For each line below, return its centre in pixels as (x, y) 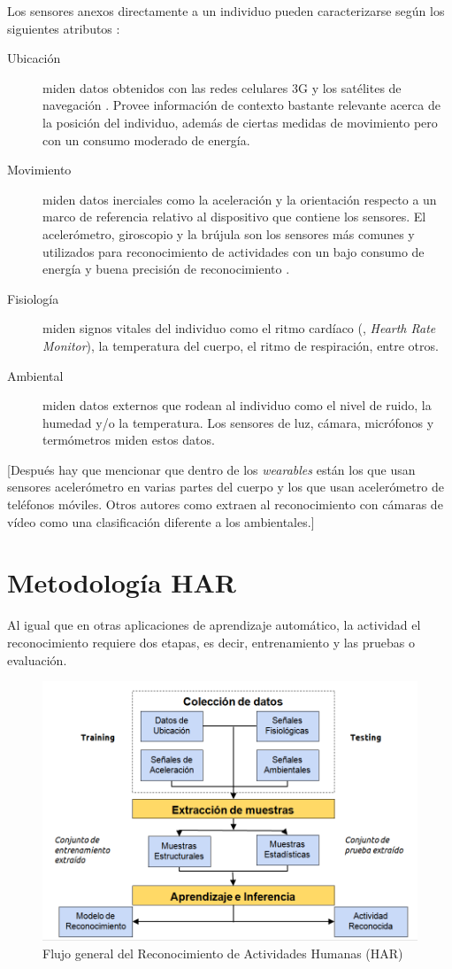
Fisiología (33, 298)
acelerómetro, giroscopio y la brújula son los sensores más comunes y (229, 233)
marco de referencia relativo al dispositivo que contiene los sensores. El (234, 217)
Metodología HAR (122, 582)
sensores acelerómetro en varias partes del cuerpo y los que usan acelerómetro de (226, 487)
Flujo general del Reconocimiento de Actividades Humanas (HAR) (223, 953)
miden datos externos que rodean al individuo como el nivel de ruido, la (237, 405)
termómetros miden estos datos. (129, 440)
